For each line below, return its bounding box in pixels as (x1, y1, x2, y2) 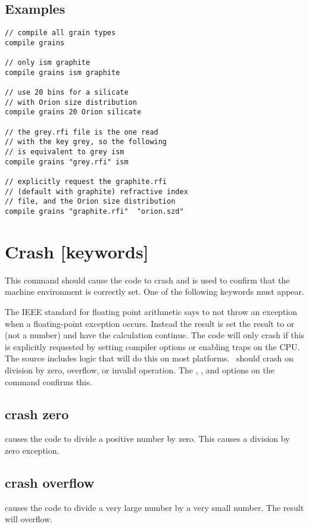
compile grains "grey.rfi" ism (5, 157, 129, 166)
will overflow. (5, 513, 53, 525)
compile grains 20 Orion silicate (5, 108, 142, 117)
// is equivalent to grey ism (5, 148, 124, 157)
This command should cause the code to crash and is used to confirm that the (5, 273, 290, 286)
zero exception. (5, 444, 60, 456)
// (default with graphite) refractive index (5, 187, 188, 196)
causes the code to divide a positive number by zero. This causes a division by (5, 432, 290, 445)
